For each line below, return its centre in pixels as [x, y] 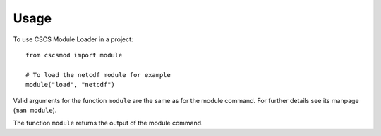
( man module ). [35, 110]
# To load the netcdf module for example [98, 75]
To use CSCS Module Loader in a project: [73, 39]
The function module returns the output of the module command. [108, 123]
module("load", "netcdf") [71, 85]
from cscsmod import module [74, 55]
